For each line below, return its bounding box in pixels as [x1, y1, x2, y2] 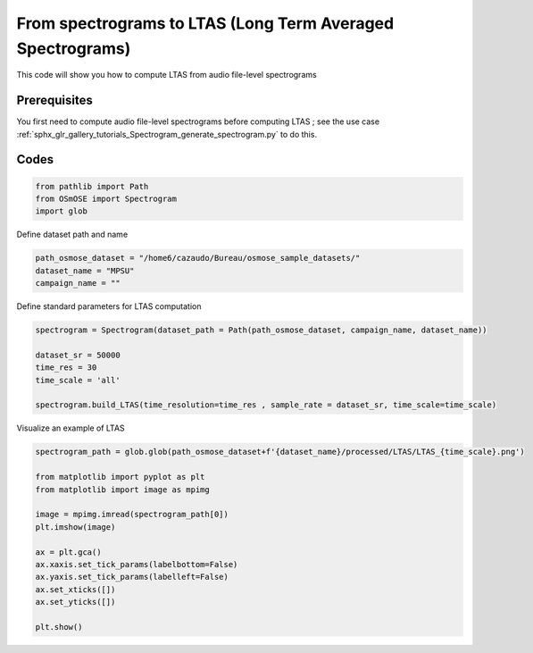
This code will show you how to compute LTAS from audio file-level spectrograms [16, 70, 317, 80]
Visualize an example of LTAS [16, 423, 125, 433]
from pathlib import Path [35, 181, 149, 191]
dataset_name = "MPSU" [35, 265, 135, 276]
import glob [35, 206, 88, 216]
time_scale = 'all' [35, 375, 121, 385]
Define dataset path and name [16, 229, 129, 240]
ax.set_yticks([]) [35, 597, 116, 607]
